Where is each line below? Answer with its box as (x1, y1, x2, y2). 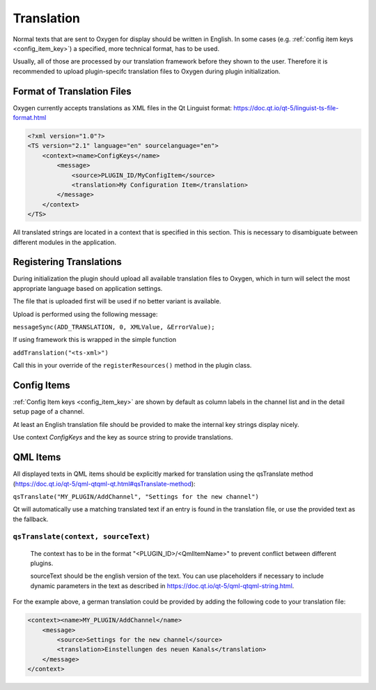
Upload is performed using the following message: (13, 310, 158, 318)
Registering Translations (13, 256, 122, 268)
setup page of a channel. (13, 407, 85, 416)
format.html (13, 114, 47, 122)
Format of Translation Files (13, 85, 132, 97)
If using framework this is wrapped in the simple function (13, 336, 177, 344)
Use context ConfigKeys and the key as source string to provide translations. (13, 433, 233, 442)
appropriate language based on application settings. (13, 284, 163, 292)
